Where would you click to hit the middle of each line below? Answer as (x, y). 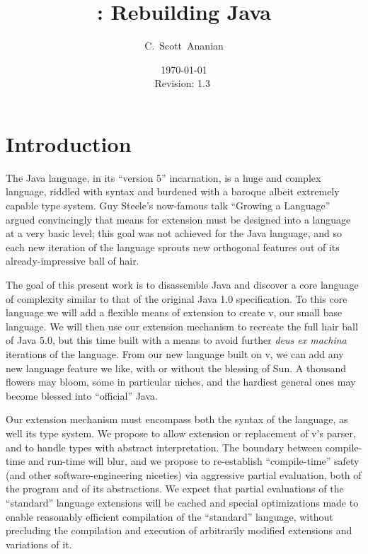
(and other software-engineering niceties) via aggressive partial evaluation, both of (184, 474)
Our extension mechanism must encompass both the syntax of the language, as (177, 419)
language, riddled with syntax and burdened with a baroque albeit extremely (173, 191)
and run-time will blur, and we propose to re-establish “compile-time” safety (194, 461)
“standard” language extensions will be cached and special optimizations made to (182, 502)
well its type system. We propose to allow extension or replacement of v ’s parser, (181, 433)
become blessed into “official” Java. (82, 395)
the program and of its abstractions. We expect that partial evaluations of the (175, 489)
